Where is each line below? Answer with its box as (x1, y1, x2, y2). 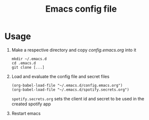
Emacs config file (45, 3, 117, 15)
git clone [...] (11, 65, 45, 70)
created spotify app (11, 101, 51, 107)
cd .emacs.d (11, 60, 36, 65)
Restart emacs (11, 110, 41, 116)
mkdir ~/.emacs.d (11, 56, 47, 61)
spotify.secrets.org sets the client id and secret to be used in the (11, 96, 144, 101)
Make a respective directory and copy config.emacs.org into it (11, 47, 136, 53)
